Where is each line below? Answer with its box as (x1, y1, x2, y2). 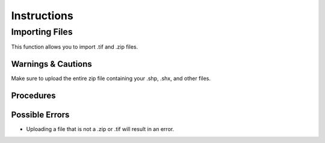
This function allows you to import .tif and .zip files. (11, 43, 138, 50)
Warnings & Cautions (11, 59, 93, 69)
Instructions (11, 9, 73, 22)
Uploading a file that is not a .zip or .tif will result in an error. (26, 126, 175, 133)
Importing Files (11, 26, 73, 37)
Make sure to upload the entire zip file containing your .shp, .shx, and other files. (11, 75, 211, 82)
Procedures (11, 91, 57, 101)
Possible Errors (11, 110, 70, 120)
